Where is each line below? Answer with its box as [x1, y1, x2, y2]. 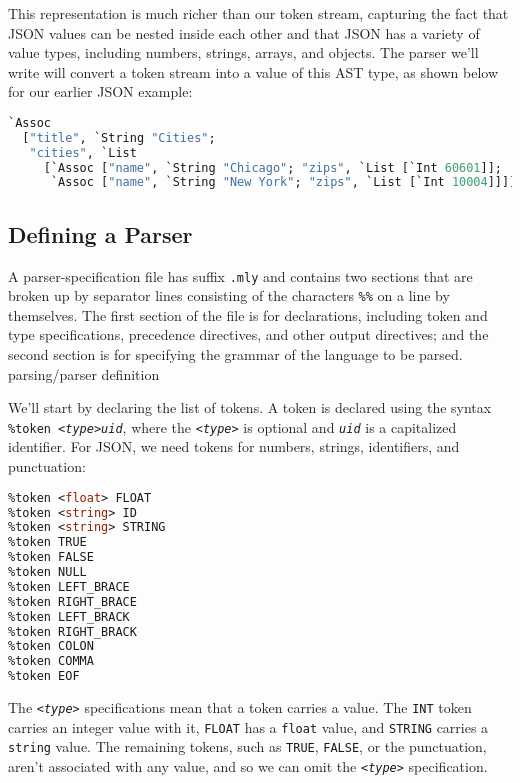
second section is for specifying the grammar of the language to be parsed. [8, 344, 463, 365]
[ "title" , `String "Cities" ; [22, 130, 216, 145]
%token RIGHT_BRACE [8, 594, 137, 609]
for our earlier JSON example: [8, 81, 193, 102]
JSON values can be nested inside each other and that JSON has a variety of [8, 22, 480, 43]
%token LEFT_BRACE [8, 579, 130, 594]
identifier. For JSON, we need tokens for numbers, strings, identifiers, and [8, 436, 460, 457]
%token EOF [8, 669, 80, 684]
